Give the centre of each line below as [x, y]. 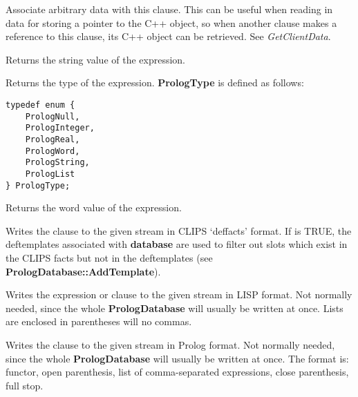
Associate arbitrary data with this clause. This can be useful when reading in [169, 9]
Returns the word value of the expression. [94, 207]
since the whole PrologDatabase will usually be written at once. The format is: [177, 358]
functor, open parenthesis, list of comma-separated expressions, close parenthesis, [177, 372]
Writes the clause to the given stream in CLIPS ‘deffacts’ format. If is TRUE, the [179, 230]
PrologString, [57, 163]
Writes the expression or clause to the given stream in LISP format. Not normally [179, 294]
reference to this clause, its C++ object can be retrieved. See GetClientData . [168, 36]
